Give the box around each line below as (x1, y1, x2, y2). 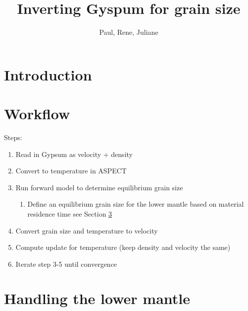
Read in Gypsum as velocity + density (15, 149, 133, 159)
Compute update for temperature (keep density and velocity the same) (15, 242, 231, 252)
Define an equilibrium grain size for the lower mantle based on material (27, 199, 244, 209)
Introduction (4, 64, 92, 84)
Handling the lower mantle (4, 288, 191, 308)
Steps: (4, 132, 22, 143)
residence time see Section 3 (27, 209, 112, 219)
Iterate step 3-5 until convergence (15, 258, 117, 269)
